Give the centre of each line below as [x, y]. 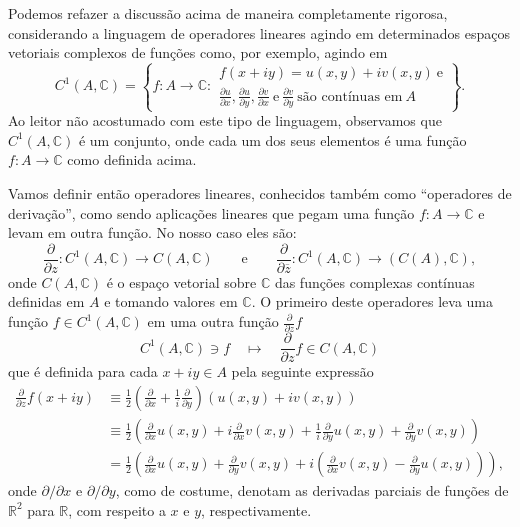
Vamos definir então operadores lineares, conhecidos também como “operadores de [260, 192]
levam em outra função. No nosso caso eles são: [152, 232]
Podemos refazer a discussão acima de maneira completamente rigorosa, [228, 13]
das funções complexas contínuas [374, 281]
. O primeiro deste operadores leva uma [372, 301]
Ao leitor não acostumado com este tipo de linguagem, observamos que [225, 120]
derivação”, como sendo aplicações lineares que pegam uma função [211, 212]
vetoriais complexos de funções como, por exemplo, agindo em [198, 52]
